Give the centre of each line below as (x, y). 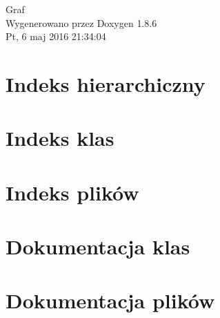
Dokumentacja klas (98, 246)
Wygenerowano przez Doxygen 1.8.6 (81, 22)
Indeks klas (60, 138)
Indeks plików (72, 192)
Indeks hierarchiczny (106, 83)
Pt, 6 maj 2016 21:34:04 (56, 36)
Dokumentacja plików (110, 300)
